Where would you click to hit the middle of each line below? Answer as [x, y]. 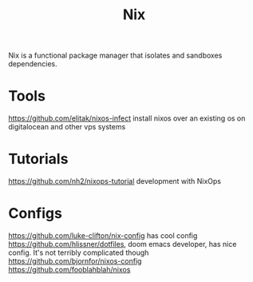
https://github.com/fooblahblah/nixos [69, 270]
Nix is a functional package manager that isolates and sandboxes [115, 56]
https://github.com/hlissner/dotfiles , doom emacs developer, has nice [123, 244]
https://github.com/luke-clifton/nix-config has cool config [103, 236]
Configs [35, 214]
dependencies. [33, 64]
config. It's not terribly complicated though [79, 252]
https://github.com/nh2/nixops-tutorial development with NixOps [115, 181]
